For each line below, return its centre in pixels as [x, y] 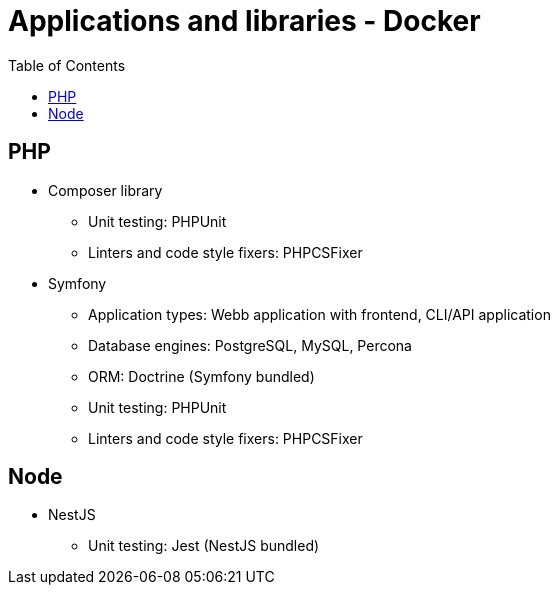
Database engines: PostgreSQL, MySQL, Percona [250, 345]
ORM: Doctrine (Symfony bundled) [201, 376]
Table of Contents [67, 65]
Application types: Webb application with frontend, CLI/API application [319, 314]
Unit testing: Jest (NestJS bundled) [204, 546]
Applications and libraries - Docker [244, 21]
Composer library [105, 190]
